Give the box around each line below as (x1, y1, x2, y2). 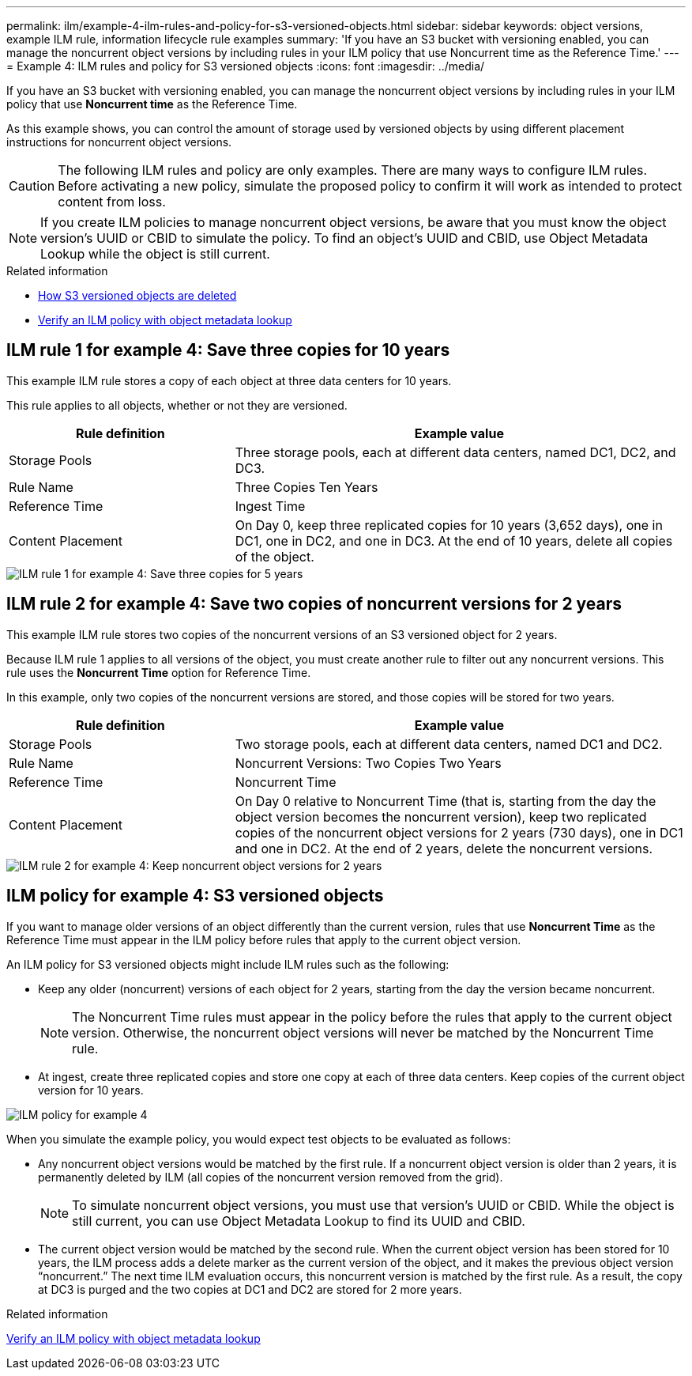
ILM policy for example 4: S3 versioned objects (6, 886, 384, 906)
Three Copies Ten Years (235, 478, 378, 495)
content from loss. (58, 194, 166, 210)
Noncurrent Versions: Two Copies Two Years (235, 754, 502, 771)
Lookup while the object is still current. (40, 246, 270, 262)
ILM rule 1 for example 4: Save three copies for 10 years (6, 340, 450, 361)
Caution (9, 178, 55, 194)
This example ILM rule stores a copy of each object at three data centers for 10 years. (6, 373, 452, 387)
